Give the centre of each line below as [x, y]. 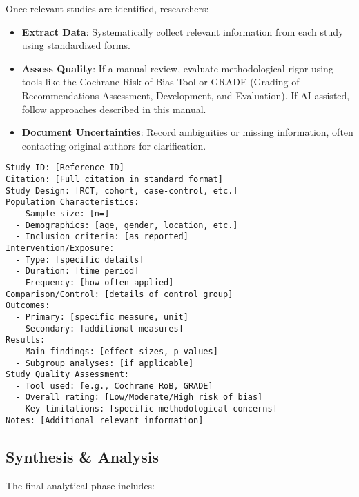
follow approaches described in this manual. [114, 109]
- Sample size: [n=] [62, 213]
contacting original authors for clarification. [114, 145]
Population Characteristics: [72, 202]
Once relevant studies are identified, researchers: [107, 8]
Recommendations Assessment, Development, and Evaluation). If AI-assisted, [186, 95]
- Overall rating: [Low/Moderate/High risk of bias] [139, 397]
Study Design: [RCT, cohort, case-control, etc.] [122, 191]
